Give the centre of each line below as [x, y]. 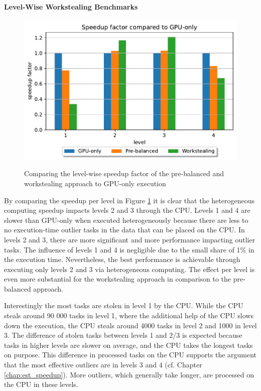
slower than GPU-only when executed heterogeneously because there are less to [126, 220]
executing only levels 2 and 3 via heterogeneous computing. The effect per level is [129, 269]
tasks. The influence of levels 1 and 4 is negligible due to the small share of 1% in [129, 249]
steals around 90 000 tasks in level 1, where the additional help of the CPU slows [129, 315]
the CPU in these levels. [41, 384]
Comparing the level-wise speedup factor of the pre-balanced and [124, 173]
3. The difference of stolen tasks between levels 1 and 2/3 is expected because [123, 335]
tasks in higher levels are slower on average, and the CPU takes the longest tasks [128, 345]
